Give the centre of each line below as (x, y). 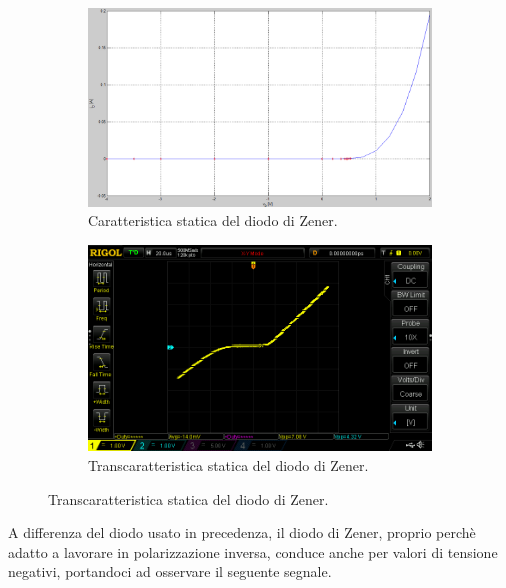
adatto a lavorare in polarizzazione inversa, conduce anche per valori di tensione (253, 551)
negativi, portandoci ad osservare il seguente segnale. (170, 571)
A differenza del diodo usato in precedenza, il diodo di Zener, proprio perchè (242, 532)
